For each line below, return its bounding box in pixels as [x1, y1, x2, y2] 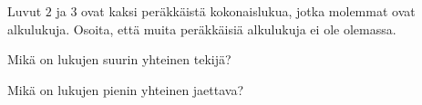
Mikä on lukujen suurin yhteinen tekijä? [7, 50, 232, 69]
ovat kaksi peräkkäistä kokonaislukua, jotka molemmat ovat [81, 2, 416, 20]
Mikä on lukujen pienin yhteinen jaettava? [7, 80, 244, 99]
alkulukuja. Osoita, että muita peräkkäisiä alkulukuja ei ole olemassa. [7, 19, 396, 38]
